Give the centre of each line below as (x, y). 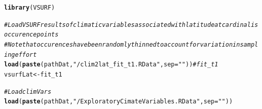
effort (26, 55)
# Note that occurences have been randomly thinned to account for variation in (122, 44)
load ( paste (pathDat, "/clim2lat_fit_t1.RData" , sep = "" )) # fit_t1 (111, 65)
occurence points (31, 35)
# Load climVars (28, 92)
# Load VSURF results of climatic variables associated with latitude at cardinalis (131, 25)
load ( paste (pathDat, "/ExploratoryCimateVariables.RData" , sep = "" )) (119, 102)
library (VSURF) (30, 8)
